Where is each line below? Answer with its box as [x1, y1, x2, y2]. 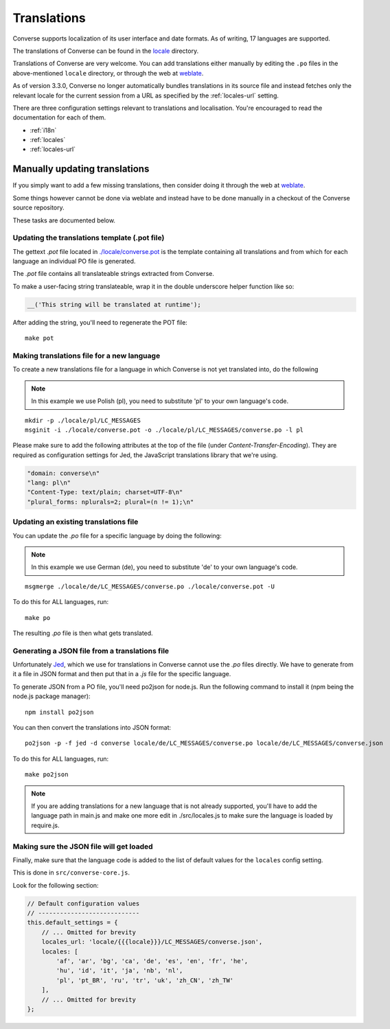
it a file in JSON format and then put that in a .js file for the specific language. [12, 670, 231, 678]
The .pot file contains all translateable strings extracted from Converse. [12, 270, 214, 278]
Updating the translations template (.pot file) [12, 233, 165, 243]
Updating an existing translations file [12, 517, 139, 527]
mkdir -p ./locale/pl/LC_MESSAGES [25, 416, 141, 424]
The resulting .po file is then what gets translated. [12, 629, 154, 637]
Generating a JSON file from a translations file [12, 646, 170, 656]
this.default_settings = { [27, 918, 118, 927]
